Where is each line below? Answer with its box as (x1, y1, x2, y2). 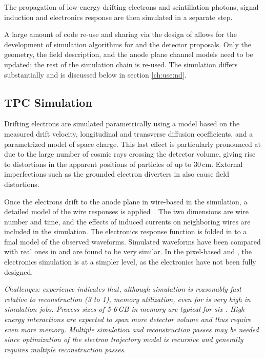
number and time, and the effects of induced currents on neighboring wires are (4, 216, 251, 227)
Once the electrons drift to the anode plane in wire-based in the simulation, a (4, 196, 248, 206)
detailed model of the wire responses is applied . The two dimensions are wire (4, 206, 249, 217)
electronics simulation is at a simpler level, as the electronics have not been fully (4, 256, 256, 267)
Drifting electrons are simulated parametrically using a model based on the (4, 118, 240, 129)
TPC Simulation (4, 94, 92, 110)
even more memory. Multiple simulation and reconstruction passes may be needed (4, 324, 259, 334)
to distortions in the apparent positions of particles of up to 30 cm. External (4, 158, 243, 169)
